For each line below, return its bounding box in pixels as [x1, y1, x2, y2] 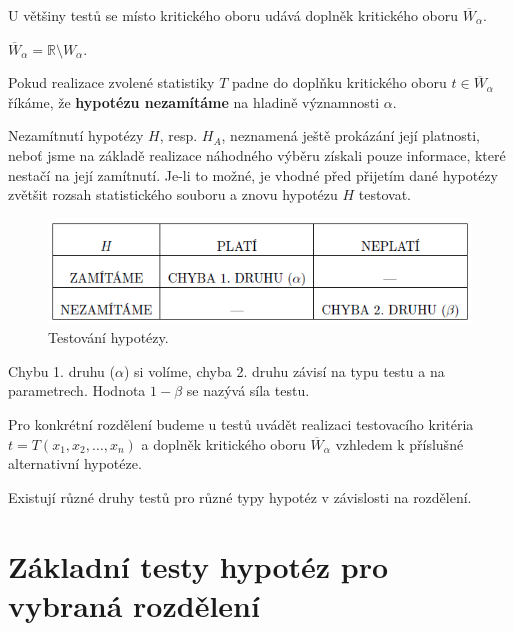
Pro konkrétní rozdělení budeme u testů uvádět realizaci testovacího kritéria [8, 414, 474, 435]
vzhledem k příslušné [335, 433, 464, 454]
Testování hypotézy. [48, 327, 169, 348]
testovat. [358, 184, 411, 205]
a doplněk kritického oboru [141, 433, 306, 454]
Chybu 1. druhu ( [8, 360, 116, 381]
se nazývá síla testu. [186, 380, 310, 401]
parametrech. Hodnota [8, 380, 146, 401]
